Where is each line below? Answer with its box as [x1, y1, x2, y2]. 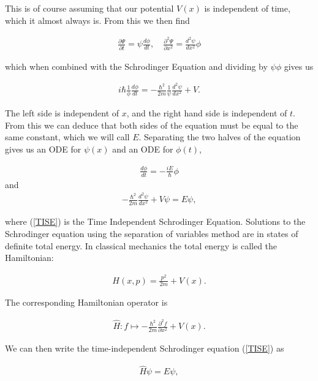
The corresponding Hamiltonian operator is [5, 296, 168, 309]
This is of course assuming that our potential [5, 2, 174, 14]
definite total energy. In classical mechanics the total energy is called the [5, 239, 278, 252]
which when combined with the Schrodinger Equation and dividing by [5, 59, 268, 72]
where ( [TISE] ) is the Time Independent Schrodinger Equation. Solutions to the [5, 215, 306, 228]
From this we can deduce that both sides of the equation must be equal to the [5, 118, 298, 131]
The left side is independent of [5, 106, 119, 119]
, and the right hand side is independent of [126, 106, 287, 119]
